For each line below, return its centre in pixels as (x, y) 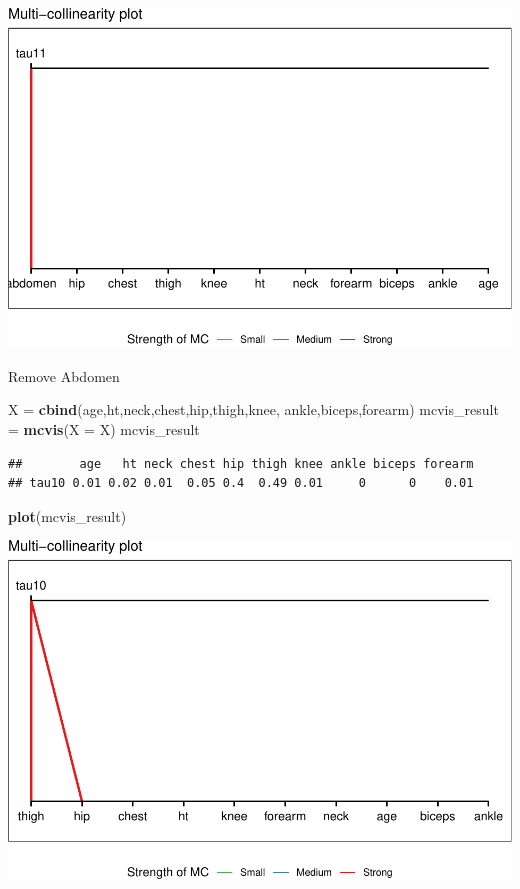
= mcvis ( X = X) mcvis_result (104, 429)
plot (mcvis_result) (67, 515)
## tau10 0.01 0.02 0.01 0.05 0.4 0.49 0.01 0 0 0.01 (241, 483)
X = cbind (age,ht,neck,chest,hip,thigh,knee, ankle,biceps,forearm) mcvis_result (253, 409)
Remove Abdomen (64, 375)
